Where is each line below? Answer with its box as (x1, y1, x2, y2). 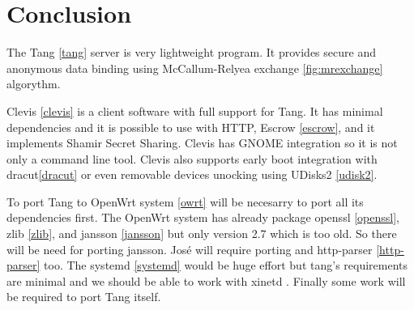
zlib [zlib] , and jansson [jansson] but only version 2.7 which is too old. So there (6, 225, 397, 242)
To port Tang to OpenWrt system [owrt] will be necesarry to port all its (6, 193, 364, 210)
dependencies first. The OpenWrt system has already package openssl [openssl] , (6, 209, 399, 226)
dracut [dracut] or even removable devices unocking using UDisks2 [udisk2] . (6, 166, 378, 183)
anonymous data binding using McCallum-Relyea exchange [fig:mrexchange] (6, 59, 383, 76)
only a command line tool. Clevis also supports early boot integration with (6, 150, 378, 167)
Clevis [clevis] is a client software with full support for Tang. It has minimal (6, 102, 383, 119)
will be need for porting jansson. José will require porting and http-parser (6, 240, 373, 257)
